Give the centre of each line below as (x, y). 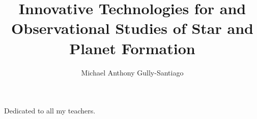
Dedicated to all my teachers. (50, 111)
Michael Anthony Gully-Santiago (132, 72)
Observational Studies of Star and (132, 28)
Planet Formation (132, 48)
